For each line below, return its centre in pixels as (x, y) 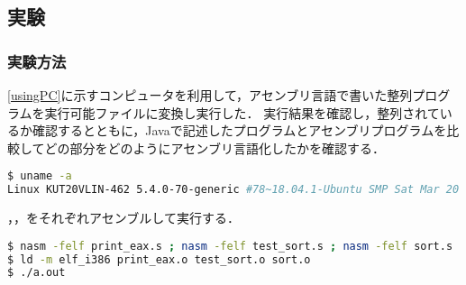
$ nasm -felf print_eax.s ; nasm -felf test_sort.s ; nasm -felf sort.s (230, 246)
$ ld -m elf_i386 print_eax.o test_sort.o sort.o (159, 259)
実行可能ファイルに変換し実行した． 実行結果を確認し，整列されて (242, 112)
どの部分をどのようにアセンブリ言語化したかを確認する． (215, 147)
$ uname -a (40, 176)
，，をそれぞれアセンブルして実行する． (123, 218)
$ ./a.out (37, 273)
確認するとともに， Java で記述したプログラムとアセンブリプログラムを (239, 130)
